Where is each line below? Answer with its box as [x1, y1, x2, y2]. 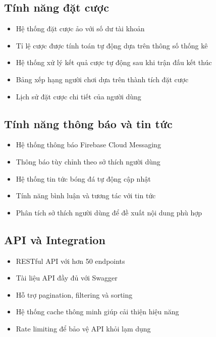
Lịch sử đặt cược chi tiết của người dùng [16, 91, 141, 101]
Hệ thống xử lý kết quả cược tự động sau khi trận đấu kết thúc [16, 57, 212, 68]
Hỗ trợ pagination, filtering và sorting [16, 289, 133, 300]
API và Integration [4, 232, 105, 247]
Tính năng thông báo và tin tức [4, 116, 173, 131]
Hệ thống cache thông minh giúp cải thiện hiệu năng [16, 306, 179, 317]
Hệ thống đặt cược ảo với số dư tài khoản [16, 23, 145, 34]
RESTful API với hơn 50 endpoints [16, 255, 125, 266]
